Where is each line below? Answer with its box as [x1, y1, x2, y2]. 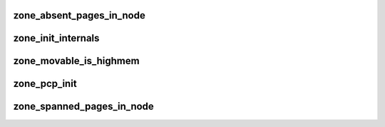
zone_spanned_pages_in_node [13, 101, 155, 113]
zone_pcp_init [13, 78, 78, 90]
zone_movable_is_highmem [13, 55, 140, 67]
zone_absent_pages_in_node [13, 9, 145, 21]
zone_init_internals [13, 32, 100, 44]
